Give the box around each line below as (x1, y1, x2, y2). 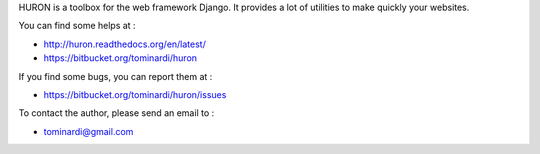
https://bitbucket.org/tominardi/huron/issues (43, 88, 227, 100)
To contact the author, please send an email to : (18, 107, 215, 119)
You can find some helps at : (18, 20, 136, 32)
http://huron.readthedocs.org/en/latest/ (43, 38, 207, 50)
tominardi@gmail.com (43, 125, 134, 137)
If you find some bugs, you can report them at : (18, 70, 213, 82)
